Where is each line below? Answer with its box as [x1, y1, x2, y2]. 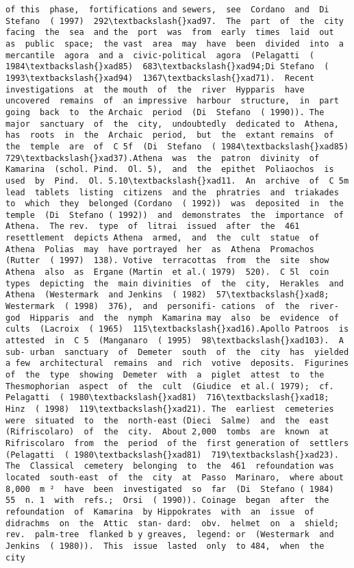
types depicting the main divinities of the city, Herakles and [5, 278, 344, 288]
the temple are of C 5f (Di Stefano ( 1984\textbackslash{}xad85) [5, 141, 349, 151]
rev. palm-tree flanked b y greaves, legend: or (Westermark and [5, 530, 334, 540]
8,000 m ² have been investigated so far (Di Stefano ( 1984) [5, 484, 334, 494]
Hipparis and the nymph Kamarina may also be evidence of [29, 312, 339, 323]
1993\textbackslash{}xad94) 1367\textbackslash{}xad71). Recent [5, 73, 315, 83]
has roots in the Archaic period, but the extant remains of [5, 130, 334, 140]
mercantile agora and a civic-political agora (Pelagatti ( [5, 50, 315, 60]
